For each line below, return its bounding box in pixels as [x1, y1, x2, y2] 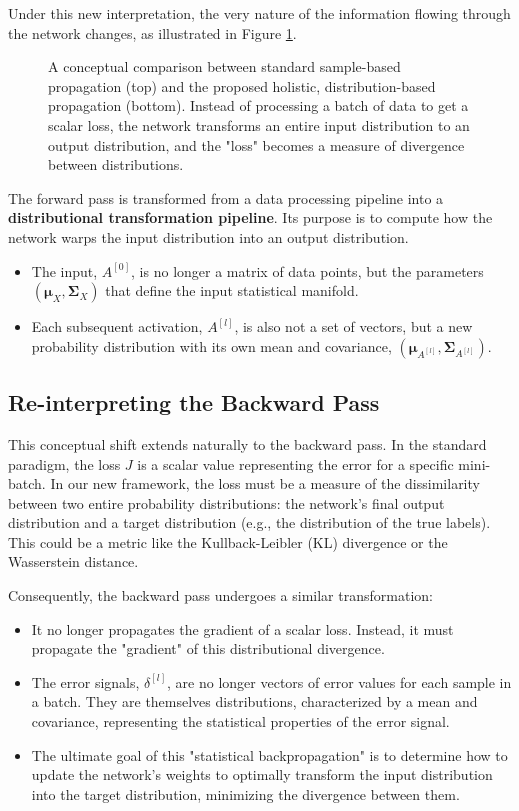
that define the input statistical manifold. [105, 280, 359, 301]
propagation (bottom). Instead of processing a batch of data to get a [48, 95, 469, 116]
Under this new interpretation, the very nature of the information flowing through [8, 3, 511, 23]
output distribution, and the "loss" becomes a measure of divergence [48, 134, 465, 155]
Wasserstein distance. [8, 551, 139, 572]
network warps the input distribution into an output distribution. [8, 226, 409, 247]
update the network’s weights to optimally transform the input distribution [31, 764, 493, 785]
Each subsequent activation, [31, 316, 203, 337]
